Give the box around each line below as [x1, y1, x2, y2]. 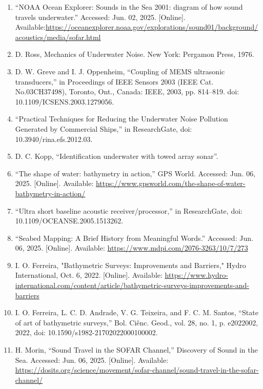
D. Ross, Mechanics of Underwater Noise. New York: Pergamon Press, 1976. [15, 49, 254, 59]
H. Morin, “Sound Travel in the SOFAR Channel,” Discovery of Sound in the [15, 344, 258, 355]
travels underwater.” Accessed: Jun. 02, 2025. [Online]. [15, 11, 186, 22]
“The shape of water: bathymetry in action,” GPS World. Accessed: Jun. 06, [15, 168, 256, 178]
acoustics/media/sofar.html [15, 31, 101, 42]
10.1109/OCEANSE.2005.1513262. [15, 215, 124, 226]
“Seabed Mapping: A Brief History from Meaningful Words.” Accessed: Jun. [15, 232, 253, 243]
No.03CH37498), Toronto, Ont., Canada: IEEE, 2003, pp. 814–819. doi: [15, 86, 239, 97]
